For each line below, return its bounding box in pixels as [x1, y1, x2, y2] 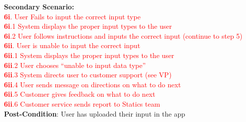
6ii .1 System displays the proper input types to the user [4, 50, 174, 60]
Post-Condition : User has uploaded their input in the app [4, 108, 186, 119]
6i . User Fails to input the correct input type [4, 11, 141, 21]
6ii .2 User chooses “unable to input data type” [4, 60, 146, 70]
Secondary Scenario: [4, 1, 74, 11]
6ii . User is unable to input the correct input [4, 40, 141, 51]
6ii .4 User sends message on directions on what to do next [4, 79, 181, 89]
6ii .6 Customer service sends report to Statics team [4, 98, 160, 109]
